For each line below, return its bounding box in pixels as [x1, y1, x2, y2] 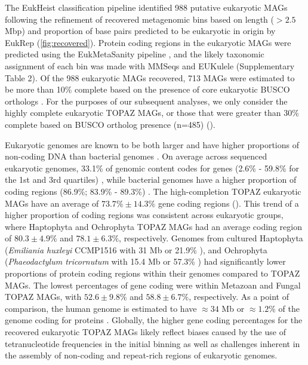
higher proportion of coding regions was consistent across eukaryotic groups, [5, 208, 284, 221]
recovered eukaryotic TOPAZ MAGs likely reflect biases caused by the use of [5, 326, 286, 338]
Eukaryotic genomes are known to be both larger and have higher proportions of [5, 138, 299, 151]
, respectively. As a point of [189, 290, 289, 303]
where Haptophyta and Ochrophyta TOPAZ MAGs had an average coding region [5, 220, 302, 232]
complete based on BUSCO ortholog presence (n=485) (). [5, 118, 215, 130]
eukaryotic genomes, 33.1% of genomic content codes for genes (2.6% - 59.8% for [5, 161, 299, 174]
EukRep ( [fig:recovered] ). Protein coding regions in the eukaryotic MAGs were [5, 36, 291, 48]
